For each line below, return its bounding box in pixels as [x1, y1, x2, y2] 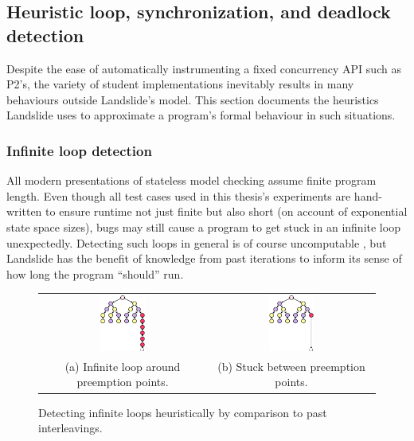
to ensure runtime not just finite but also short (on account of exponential [45, 203, 408, 220]
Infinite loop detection [6, 140, 152, 160]
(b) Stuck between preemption [217, 357, 365, 374]
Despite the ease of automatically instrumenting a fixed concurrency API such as [6, 60, 401, 76]
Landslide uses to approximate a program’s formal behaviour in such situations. [6, 107, 396, 123]
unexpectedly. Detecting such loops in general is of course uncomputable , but [6, 234, 387, 251]
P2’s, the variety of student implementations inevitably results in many [6, 76, 354, 92]
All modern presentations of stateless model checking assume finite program [6, 172, 377, 189]
